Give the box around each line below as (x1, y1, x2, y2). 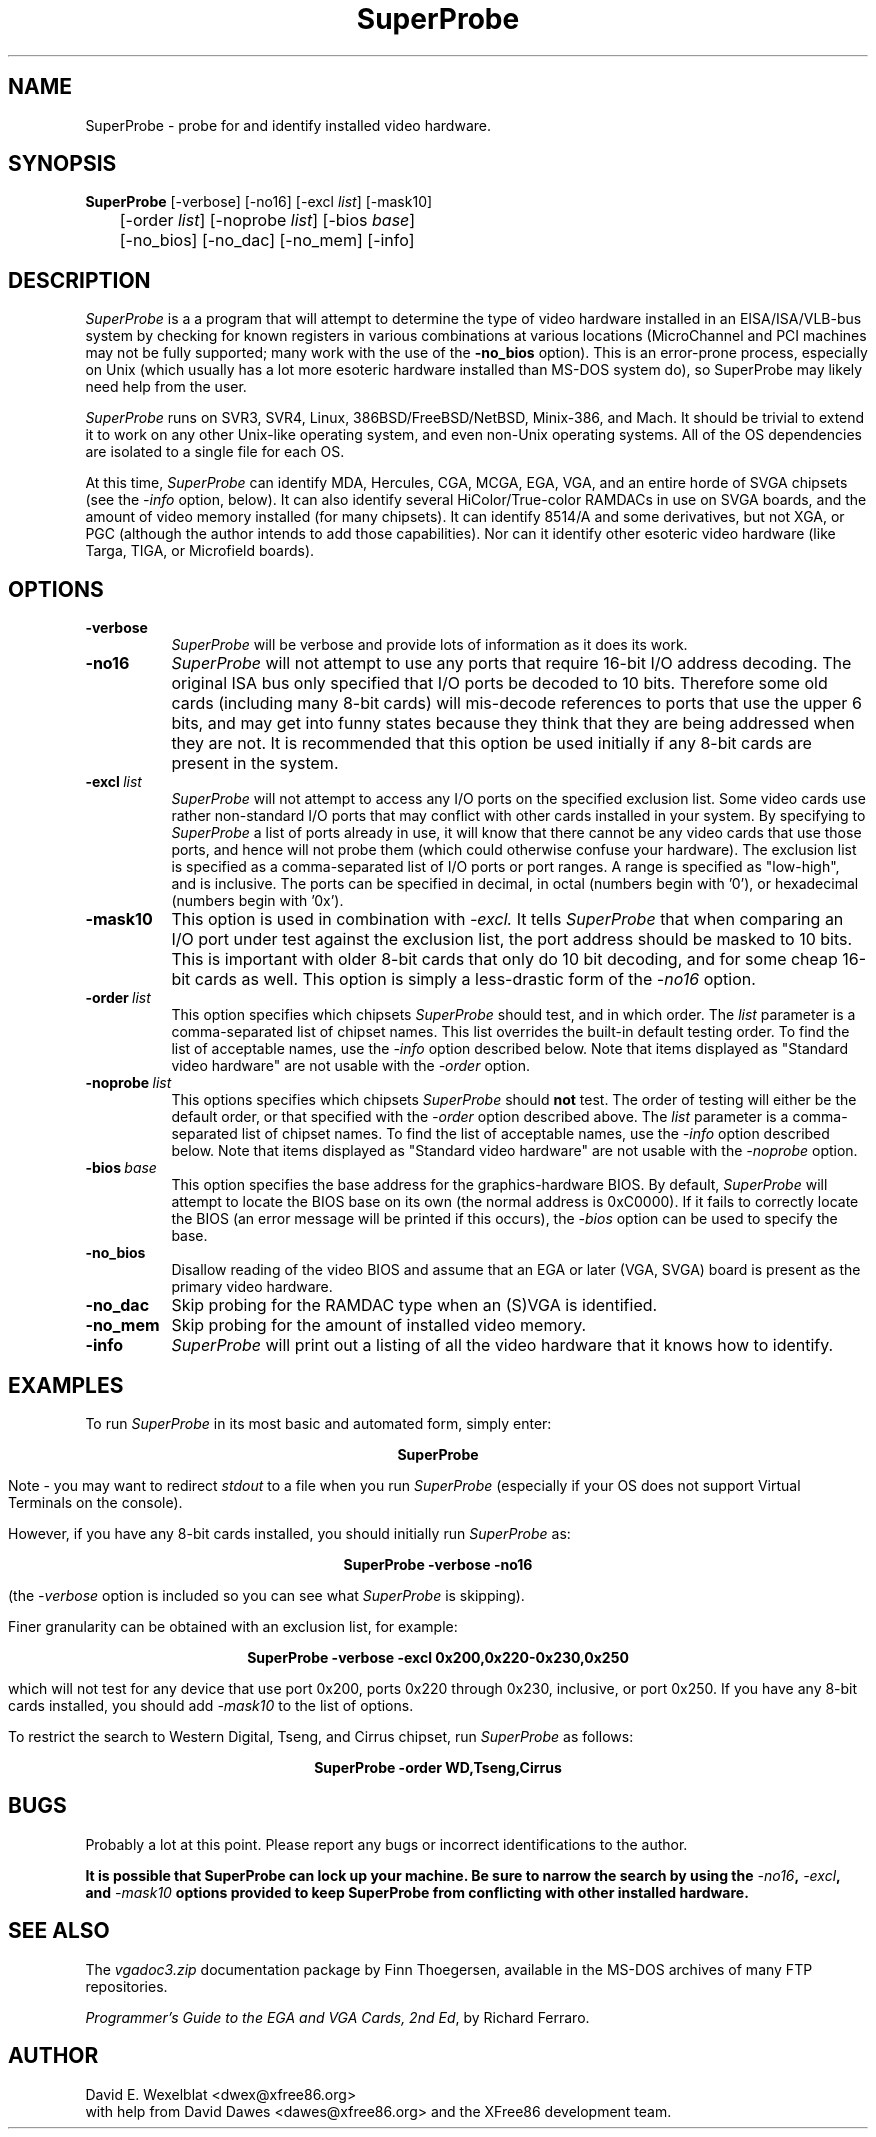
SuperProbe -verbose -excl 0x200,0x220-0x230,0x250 (247, 1648, 629, 1666)
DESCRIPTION (8, 267, 151, 293)
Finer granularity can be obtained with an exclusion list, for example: (8, 1617, 458, 1635)
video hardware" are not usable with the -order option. (171, 1057, 531, 1075)
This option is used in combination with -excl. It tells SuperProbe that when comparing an (171, 909, 844, 930)
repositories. (85, 1977, 168, 1995)
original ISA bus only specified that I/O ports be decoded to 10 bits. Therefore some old (171, 673, 828, 694)
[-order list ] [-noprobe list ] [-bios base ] (119, 210, 416, 231)
